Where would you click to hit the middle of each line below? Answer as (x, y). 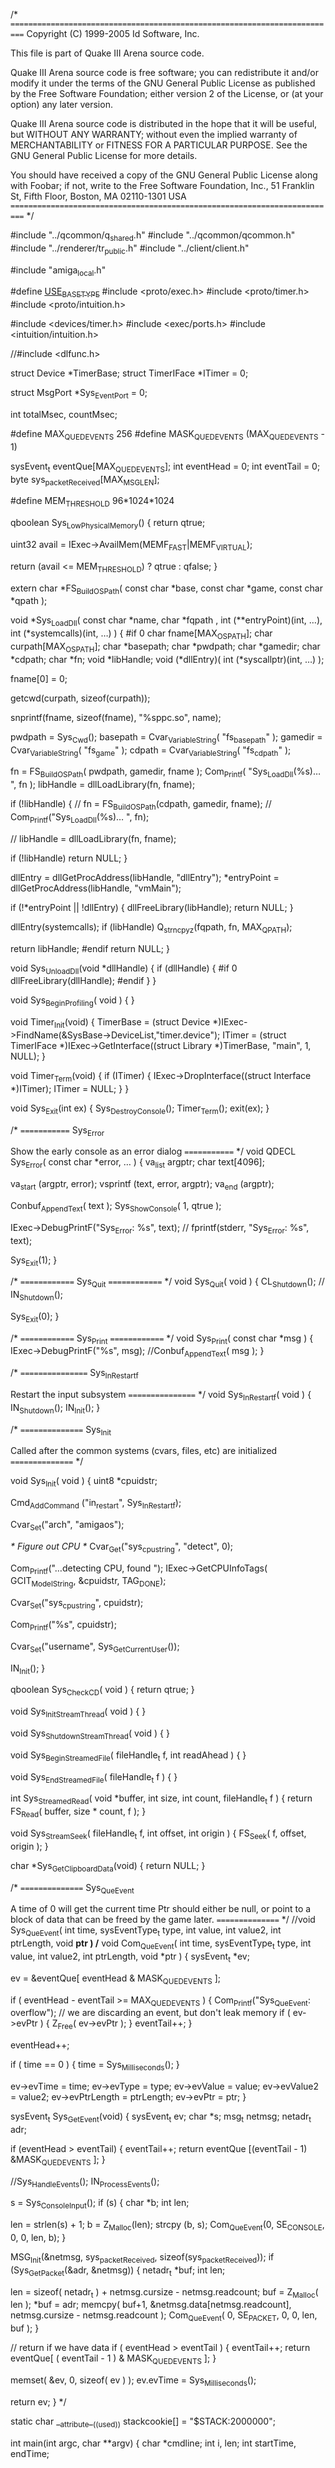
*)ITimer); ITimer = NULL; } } (70, 1088)
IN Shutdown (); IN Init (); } (55, 1408)
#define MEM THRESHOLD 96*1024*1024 (92, 502)
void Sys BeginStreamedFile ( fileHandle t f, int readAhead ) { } (128, 1756)
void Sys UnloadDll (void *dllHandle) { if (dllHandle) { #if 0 (124, 969)
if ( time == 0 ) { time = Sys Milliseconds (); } (95, 2066)
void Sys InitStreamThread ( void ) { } (78, 1712)
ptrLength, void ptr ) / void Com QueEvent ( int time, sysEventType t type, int (161, 1944)
